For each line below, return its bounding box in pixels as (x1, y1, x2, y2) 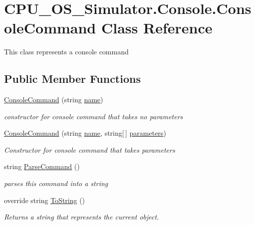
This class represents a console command (4, 46, 129, 57)
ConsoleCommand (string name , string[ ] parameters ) (4, 128, 166, 138)
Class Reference (101, 17, 213, 38)
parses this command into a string (4, 178, 108, 189)
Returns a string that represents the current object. (4, 212, 159, 222)
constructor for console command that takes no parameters (4, 111, 183, 121)
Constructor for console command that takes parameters (4, 144, 175, 155)
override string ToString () (4, 195, 85, 205)
